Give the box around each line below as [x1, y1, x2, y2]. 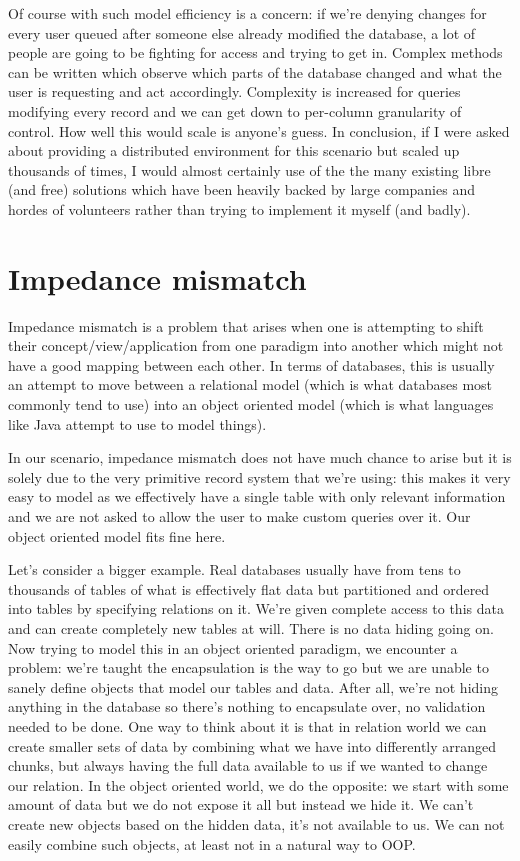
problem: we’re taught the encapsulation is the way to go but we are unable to [8, 657, 489, 678]
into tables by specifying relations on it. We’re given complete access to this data [8, 598, 504, 619]
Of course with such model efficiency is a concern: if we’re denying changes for [8, 3, 487, 23]
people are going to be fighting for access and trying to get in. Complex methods [8, 42, 503, 63]
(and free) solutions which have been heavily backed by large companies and [8, 179, 475, 200]
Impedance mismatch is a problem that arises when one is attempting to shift [8, 315, 484, 336]
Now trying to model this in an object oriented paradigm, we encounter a [8, 637, 458, 658]
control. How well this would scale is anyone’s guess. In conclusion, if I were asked [8, 120, 510, 141]
